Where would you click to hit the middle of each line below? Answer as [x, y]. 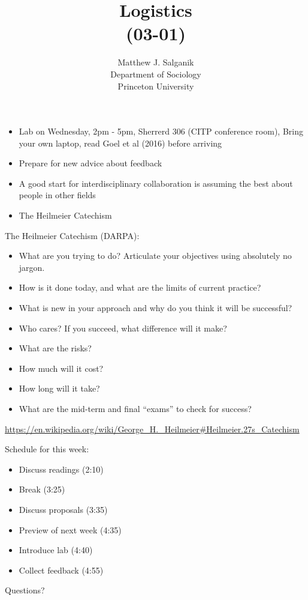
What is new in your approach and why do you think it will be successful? [155, 308]
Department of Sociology [156, 74]
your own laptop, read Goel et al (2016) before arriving [120, 143]
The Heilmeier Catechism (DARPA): [72, 235]
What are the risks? [55, 348]
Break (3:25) [42, 489]
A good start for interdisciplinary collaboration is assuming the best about [156, 183]
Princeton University [156, 86]
